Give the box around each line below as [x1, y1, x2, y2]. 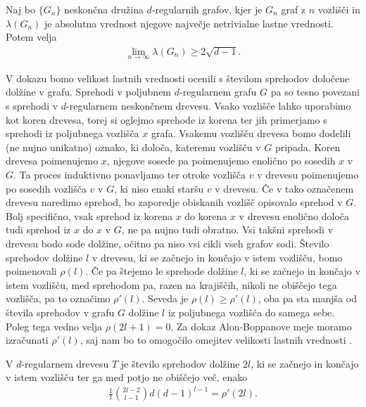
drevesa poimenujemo [6, 153, 99, 168]
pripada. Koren [274, 139, 341, 154]
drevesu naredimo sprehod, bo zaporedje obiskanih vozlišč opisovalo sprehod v [6, 195, 343, 209]
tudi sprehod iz [6, 222, 71, 237]
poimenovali [6, 264, 57, 278]
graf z [281, 2, 306, 16]
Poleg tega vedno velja [6, 318, 103, 333]
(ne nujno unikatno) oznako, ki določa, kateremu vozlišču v [6, 139, 261, 154]
